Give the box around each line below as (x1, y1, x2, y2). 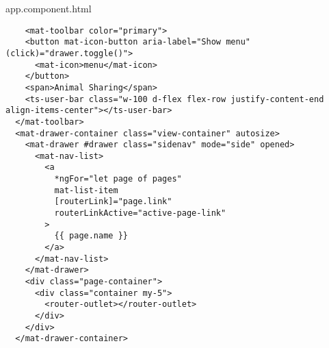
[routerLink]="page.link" (54, 197, 172, 207)
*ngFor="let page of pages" (54, 174, 182, 184)
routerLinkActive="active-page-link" (54, 208, 226, 219)
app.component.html (5, 1, 92, 15)
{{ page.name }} (54, 231, 128, 241)
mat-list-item (54, 185, 118, 195)
